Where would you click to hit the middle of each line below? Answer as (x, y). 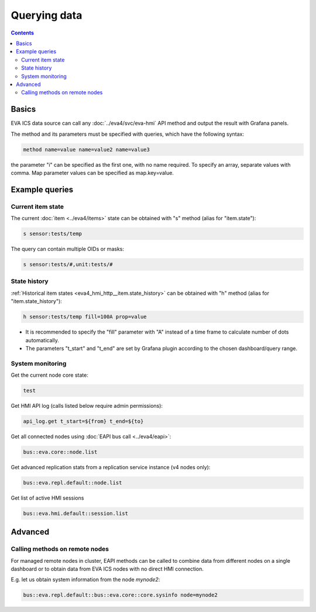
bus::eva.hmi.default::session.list (76, 513)
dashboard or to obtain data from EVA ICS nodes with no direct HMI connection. (107, 569)
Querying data (47, 15)
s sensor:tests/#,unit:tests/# (68, 264)
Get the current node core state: (50, 375)
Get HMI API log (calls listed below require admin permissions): (87, 406)
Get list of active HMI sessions (47, 498)
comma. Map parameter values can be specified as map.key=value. (92, 173)
